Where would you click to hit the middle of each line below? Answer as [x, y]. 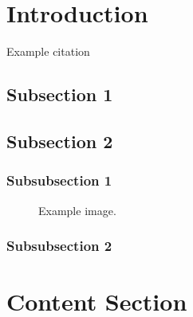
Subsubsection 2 [59, 246]
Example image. [77, 210]
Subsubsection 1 [59, 180]
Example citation [48, 51]
